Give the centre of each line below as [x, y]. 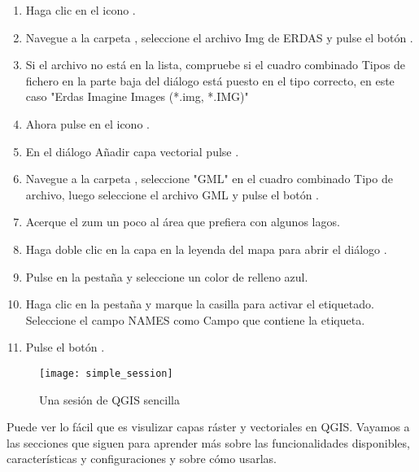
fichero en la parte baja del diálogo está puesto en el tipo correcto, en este [210, 80]
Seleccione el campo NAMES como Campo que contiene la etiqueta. [195, 319]
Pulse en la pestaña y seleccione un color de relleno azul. [167, 276]
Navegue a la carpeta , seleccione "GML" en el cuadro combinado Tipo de [209, 179]
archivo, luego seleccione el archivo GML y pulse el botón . [172, 194]
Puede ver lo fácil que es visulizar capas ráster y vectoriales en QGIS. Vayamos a [208, 427]
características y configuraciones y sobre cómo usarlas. [142, 459]
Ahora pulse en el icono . [87, 123]
